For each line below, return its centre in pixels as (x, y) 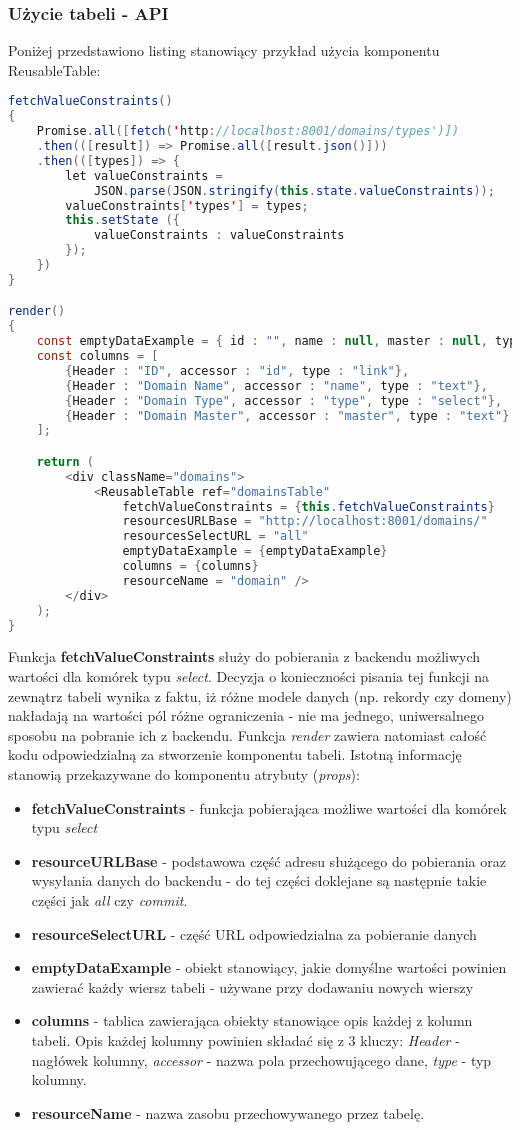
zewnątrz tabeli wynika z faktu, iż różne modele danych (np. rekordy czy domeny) (260, 695)
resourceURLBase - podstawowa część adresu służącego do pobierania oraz (268, 860)
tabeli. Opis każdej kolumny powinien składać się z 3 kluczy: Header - (245, 1039)
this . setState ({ (122, 220)
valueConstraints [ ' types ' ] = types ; (187, 205)
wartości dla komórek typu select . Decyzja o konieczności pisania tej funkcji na (249, 676)
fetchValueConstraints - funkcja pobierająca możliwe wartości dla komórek (269, 807)
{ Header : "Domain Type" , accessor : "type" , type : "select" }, (284, 400)
